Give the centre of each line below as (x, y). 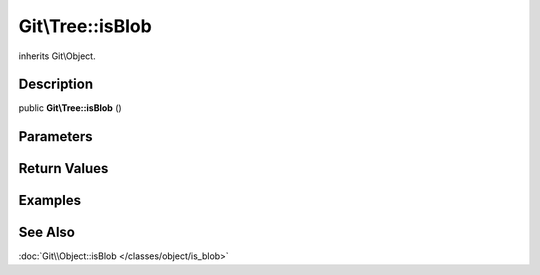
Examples (50, 200)
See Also (46, 232)
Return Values (63, 168)
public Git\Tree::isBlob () (70, 108)
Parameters (55, 136)
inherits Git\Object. (57, 56)
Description (56, 84)
